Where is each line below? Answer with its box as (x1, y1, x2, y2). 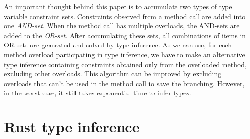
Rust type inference (4, 116, 140, 137)
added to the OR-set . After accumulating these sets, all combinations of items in (4, 30, 246, 40)
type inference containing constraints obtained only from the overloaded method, (4, 59, 247, 69)
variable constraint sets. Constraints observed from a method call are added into (4, 11, 246, 21)
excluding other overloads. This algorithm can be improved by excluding (4, 69, 222, 79)
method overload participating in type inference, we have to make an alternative (4, 49, 245, 59)
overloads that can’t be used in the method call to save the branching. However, (4, 78, 245, 88)
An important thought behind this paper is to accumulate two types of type (4, 1, 232, 11)
